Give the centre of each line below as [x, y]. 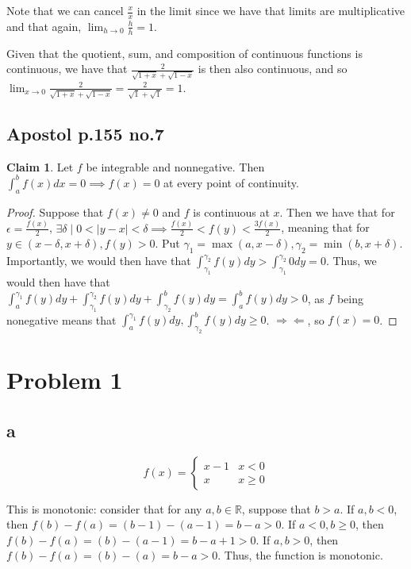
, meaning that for [325, 227]
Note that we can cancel [65, 10]
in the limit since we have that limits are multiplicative [271, 10]
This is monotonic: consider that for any [104, 508]
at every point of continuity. [231, 182]
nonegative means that [61, 319]
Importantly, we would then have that [99, 261]
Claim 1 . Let [40, 166]
